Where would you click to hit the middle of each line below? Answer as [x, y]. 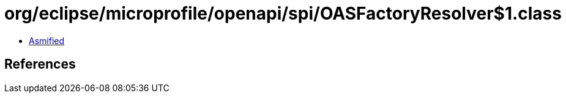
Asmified [47, 40]
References [40, 64]
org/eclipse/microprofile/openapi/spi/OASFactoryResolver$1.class [283, 13]
